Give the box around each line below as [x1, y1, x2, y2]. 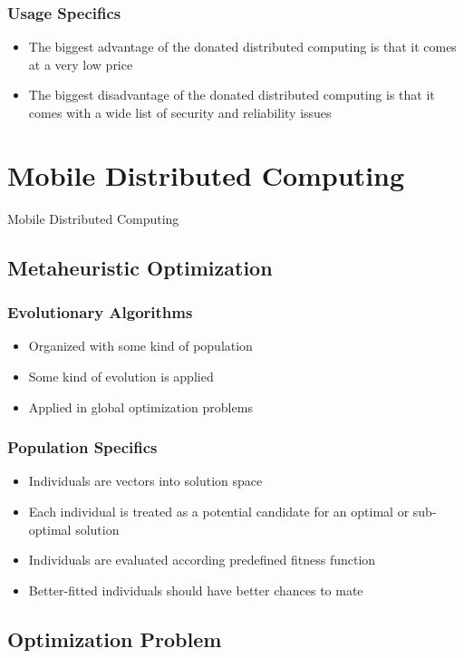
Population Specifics [7, 436, 158, 459]
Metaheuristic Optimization [7, 253, 273, 281]
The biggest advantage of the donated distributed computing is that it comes [28, 37, 457, 56]
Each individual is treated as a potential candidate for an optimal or [28, 501, 410, 520]
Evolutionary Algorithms [7, 301, 193, 324]
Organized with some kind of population [28, 336, 253, 355]
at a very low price [28, 54, 133, 73]
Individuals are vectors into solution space [28, 471, 263, 490]
